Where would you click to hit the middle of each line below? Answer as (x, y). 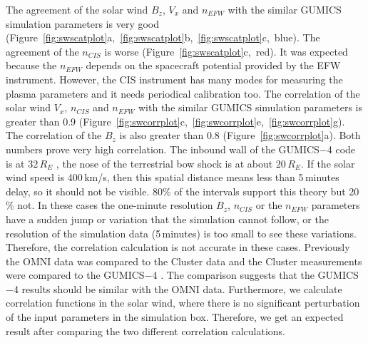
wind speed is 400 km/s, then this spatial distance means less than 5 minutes (173, 177)
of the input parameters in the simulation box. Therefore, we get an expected (175, 317)
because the (31, 65)
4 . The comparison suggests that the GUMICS (255, 275)
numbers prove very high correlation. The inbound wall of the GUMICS (163, 149)
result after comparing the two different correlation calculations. (145, 331)
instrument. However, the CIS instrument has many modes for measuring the (174, 79)
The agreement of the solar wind (77, 9)
